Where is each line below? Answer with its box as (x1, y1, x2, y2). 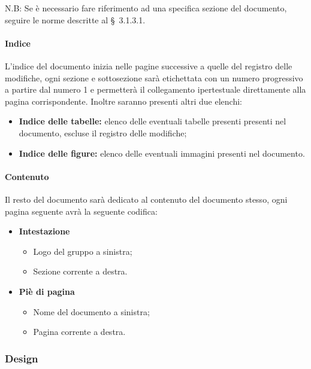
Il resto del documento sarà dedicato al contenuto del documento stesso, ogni (5, 193, 288, 205)
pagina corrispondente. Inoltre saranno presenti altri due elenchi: (5, 94, 243, 107)
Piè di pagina (19, 285, 75, 297)
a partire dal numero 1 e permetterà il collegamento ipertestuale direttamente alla (5, 83, 306, 96)
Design (5, 350, 38, 365)
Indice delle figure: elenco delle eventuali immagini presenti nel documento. (19, 147, 305, 159)
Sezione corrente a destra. (33, 265, 128, 277)
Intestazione (19, 225, 70, 237)
